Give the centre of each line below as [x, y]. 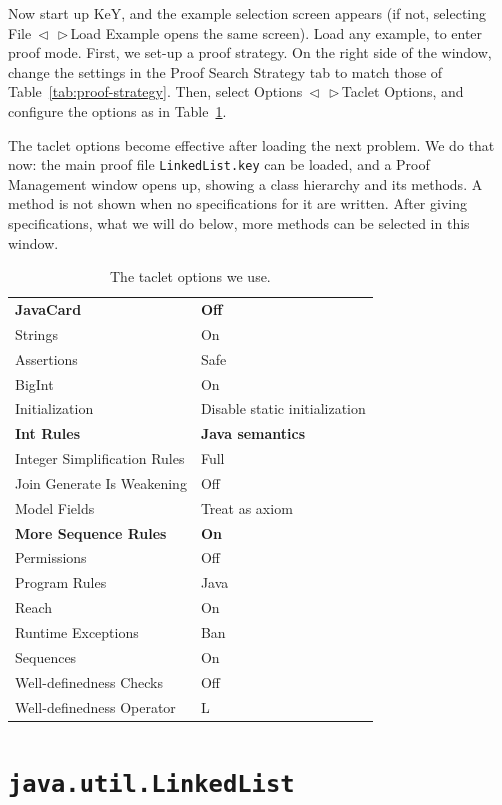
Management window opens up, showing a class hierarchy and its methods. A [245, 183]
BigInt [34, 383]
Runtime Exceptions [77, 632]
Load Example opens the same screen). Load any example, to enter [276, 32]
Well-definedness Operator [95, 706]
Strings [36, 333]
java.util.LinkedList [151, 783]
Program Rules [61, 582]
